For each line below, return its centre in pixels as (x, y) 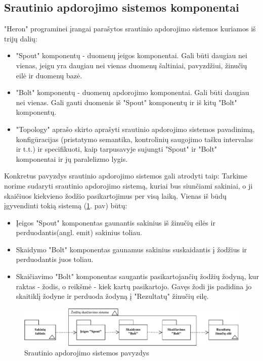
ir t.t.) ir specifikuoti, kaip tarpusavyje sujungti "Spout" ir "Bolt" (117, 149)
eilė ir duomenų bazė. (49, 75)
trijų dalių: (21, 38)
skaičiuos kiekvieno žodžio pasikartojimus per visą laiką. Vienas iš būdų (115, 195)
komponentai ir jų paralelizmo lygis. (72, 159)
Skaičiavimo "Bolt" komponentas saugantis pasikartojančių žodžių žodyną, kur (137, 276)
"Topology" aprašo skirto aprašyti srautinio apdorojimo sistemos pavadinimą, (135, 129)
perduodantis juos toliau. (55, 259)
